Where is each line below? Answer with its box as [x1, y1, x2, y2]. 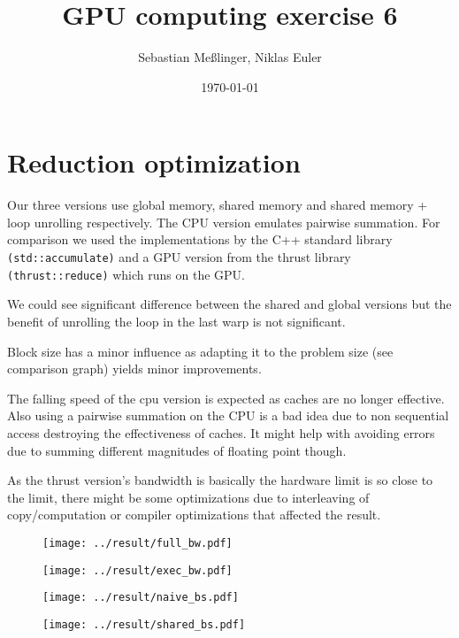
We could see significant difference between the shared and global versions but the [7, 295, 452, 313]
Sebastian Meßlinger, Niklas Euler [138, 48, 322, 66]
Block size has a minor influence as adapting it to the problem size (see [7, 342, 394, 360]
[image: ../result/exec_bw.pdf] [42, 564, 233, 577]
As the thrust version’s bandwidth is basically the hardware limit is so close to [7, 471, 433, 489]
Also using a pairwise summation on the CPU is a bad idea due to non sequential [7, 406, 449, 425]
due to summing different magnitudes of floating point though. [7, 441, 347, 459]
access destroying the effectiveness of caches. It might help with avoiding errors [7, 423, 435, 442]
